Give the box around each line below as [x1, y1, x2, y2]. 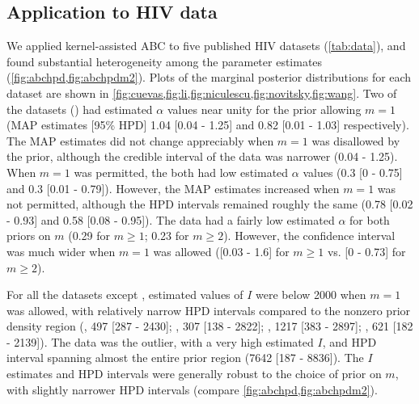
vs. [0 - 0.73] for [327, 242, 406, 259]
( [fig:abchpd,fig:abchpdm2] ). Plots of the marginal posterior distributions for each [6, 69, 412, 86]
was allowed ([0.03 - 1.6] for [153, 242, 290, 259]
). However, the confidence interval [223, 227, 396, 244]
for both [349, 211, 390, 228]
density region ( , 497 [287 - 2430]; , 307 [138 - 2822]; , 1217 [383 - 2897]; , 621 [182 [6, 318, 413, 335]
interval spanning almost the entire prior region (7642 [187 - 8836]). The [6, 349, 364, 366]
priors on [6, 227, 51, 244]
